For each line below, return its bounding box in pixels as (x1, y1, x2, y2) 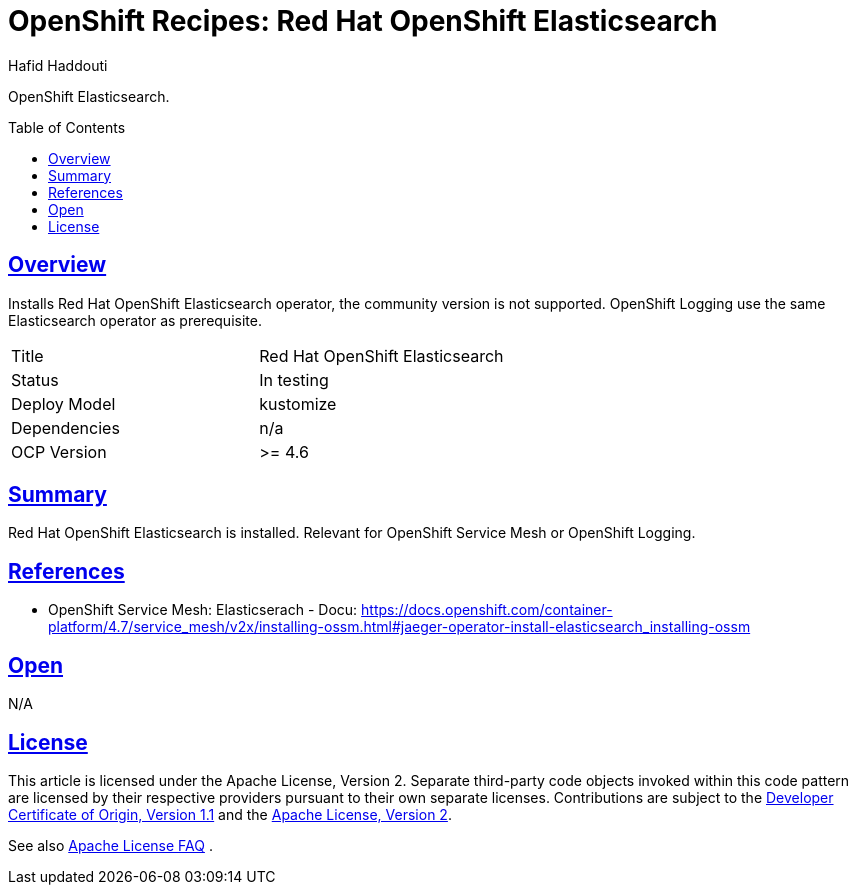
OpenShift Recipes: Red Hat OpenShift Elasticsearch (8, 4, 718, 38)
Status (11, 369, 59, 390)
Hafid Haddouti (8, 56, 108, 74)
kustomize (259, 393, 337, 414)
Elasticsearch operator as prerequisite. (8, 311, 262, 329)
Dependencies (11, 417, 120, 438)
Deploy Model (11, 393, 116, 414)
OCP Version (11, 441, 107, 462)
